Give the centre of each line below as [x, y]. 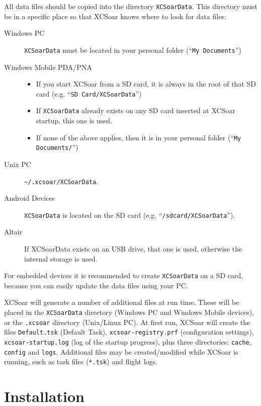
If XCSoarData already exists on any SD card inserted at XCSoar [136, 110]
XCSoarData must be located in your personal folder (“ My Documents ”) [133, 50]
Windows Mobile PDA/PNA [48, 67]
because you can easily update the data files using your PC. [96, 285]
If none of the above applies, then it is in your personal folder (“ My [139, 137]
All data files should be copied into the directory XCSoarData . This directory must [131, 6]
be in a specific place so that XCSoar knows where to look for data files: [115, 16]
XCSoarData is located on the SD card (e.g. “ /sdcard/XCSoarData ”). [130, 215]
